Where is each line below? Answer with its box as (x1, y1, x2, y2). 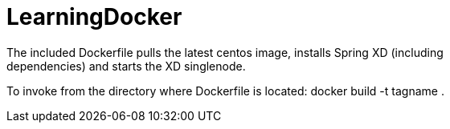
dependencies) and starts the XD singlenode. (6, 58, 246, 73)
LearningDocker (6, 3, 182, 30)
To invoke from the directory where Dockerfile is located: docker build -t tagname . (6, 83, 444, 98)
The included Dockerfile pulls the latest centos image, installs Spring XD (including (6, 45, 444, 59)
